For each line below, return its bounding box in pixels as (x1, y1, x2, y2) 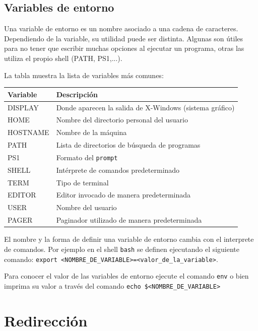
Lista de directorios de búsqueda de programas (56, 140, 201, 150)
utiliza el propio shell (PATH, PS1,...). (4, 52, 122, 63)
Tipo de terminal (56, 177, 109, 187)
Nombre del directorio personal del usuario (56, 114, 188, 125)
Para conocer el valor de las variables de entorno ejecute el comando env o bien (4, 271, 249, 281)
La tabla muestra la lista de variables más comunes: (4, 70, 164, 80)
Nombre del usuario (56, 202, 117, 213)
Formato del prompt (56, 152, 118, 162)
